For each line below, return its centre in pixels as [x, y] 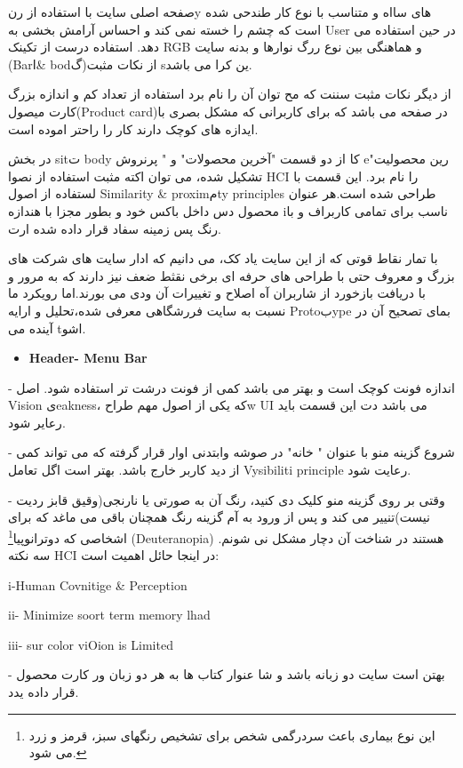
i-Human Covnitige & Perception [98, 584]
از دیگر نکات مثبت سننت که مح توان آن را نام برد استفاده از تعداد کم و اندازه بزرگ [230, 94]
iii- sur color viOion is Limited [91, 644]
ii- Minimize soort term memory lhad [109, 615]
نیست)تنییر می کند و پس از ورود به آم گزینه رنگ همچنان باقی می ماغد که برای [219, 517]
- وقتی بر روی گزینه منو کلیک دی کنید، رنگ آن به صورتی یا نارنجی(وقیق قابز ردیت [227, 499]
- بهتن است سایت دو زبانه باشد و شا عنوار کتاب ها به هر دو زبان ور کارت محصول [227, 674]
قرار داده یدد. [44, 692]
